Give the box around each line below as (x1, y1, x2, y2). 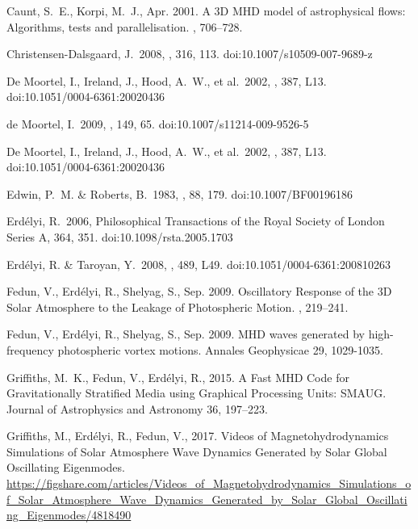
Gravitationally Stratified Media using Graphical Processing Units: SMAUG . (6, 384, 387, 401)
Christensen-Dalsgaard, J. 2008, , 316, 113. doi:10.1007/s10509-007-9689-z (6, 45, 373, 62)
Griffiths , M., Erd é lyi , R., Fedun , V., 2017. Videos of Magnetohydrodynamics (6, 427, 389, 444)
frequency (6, 341, 54, 358)
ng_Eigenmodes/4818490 (6, 506, 132, 523)
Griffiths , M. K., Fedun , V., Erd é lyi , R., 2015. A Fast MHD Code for (6, 368, 349, 385)
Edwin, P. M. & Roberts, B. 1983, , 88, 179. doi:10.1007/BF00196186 (6, 185, 353, 202)
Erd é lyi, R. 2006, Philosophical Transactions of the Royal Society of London (6, 212, 385, 229)
